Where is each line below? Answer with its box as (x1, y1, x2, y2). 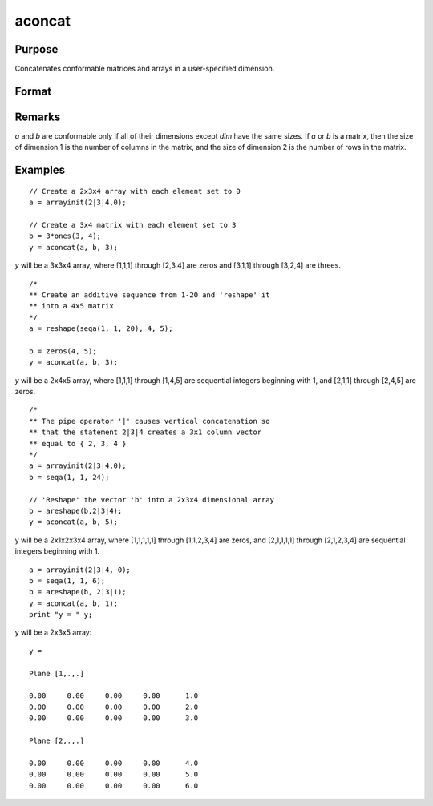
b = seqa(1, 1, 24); (29, 473, 110, 482)
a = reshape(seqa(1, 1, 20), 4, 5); (29, 324, 173, 333)
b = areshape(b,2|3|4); (29, 506, 123, 515)
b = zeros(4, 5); (29, 346, 97, 356)
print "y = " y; (29, 610, 93, 619)
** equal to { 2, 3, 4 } (29, 439, 127, 448)
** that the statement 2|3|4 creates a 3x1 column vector (29, 428, 262, 437)
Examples (14, 163, 66, 177)
